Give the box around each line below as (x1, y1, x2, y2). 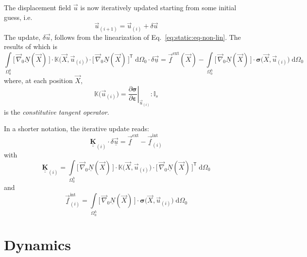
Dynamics (4, 234, 71, 254)
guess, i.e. (4, 12, 33, 22)
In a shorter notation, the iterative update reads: (4, 123, 149, 133)
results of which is (4, 41, 57, 51)
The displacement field (4, 2, 71, 12)
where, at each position (4, 75, 73, 86)
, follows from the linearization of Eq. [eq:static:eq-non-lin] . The (50, 32, 241, 42)
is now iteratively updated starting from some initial (80, 2, 237, 12)
